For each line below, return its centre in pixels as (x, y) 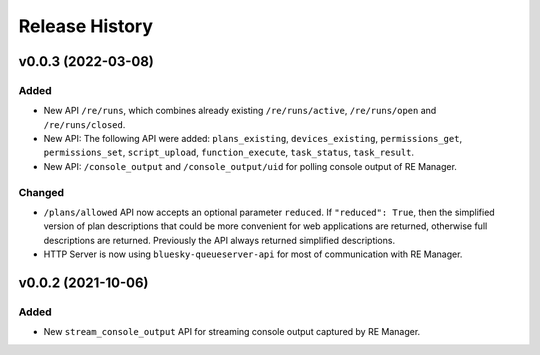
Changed (41, 192)
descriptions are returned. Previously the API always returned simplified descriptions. (219, 240)
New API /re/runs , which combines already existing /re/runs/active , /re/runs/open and (240, 111)
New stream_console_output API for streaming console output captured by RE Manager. (232, 332)
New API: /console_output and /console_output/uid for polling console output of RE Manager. (250, 166)
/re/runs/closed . (84, 124)
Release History (86, 26)
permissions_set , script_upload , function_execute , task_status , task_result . (229, 152)
